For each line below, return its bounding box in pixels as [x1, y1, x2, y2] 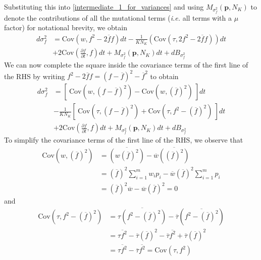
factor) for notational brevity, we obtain [4, 22, 127, 33]
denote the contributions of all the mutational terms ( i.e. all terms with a [4, 12, 232, 23]
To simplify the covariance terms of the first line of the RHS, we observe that [4, 135, 243, 145]
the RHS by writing [4, 71, 65, 81]
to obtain [150, 71, 179, 81]
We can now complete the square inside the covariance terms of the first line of [4, 59, 248, 70]
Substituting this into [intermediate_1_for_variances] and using [4, 2, 204, 12]
